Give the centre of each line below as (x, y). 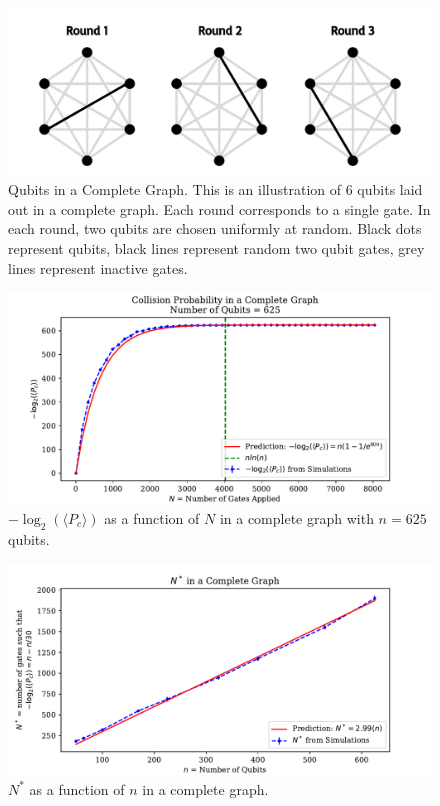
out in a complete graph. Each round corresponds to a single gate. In (219, 208)
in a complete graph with (296, 517)
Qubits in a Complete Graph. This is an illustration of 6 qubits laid (215, 189)
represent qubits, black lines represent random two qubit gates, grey (216, 248)
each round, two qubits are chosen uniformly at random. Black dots (215, 228)
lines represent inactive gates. (98, 267)
